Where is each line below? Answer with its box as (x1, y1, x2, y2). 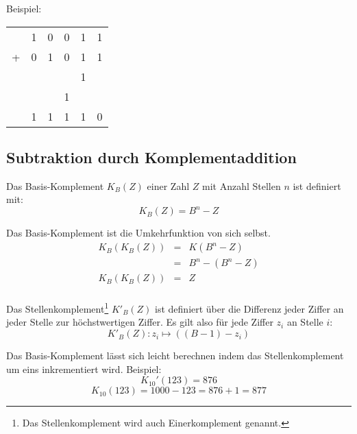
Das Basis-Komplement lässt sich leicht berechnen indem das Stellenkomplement (6, 348, 344, 363)
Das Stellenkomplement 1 (6, 300, 109, 315)
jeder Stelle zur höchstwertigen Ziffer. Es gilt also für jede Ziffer (6, 315, 273, 329)
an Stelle (286, 315, 323, 329)
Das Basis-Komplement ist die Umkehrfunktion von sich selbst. (6, 226, 271, 240)
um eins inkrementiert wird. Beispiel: (6, 361, 162, 376)
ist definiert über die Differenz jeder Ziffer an (155, 301, 344, 315)
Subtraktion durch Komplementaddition (6, 146, 297, 167)
